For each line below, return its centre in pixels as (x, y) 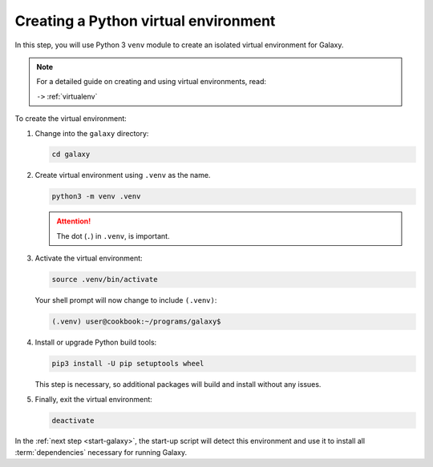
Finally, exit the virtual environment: (93, 399)
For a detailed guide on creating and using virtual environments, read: (152, 82)
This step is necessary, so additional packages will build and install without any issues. (178, 384)
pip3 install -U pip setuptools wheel (128, 364)
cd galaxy (71, 155)
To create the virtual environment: (71, 119)
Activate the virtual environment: (89, 258)
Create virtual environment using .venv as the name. (123, 175)
